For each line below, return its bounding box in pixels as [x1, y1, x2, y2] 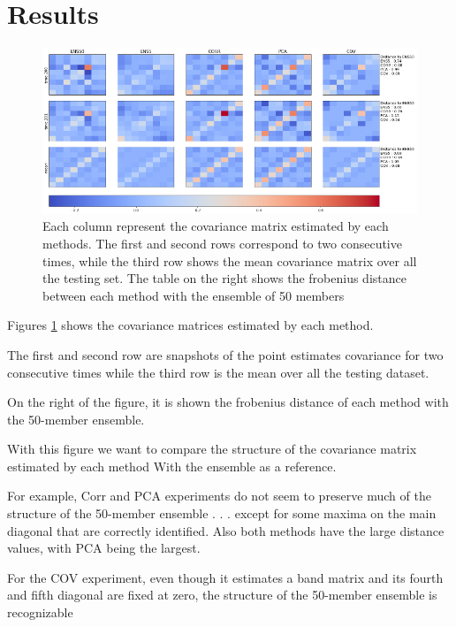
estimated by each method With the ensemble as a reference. [7, 456, 337, 475]
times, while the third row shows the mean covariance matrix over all [42, 251, 417, 270]
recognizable [7, 603, 73, 622]
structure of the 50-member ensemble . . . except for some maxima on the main [7, 504, 437, 523]
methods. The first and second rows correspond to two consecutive [42, 233, 402, 252]
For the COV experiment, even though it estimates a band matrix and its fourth [7, 568, 444, 586]
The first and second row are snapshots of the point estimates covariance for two [7, 345, 444, 363]
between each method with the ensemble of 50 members [42, 286, 345, 304]
